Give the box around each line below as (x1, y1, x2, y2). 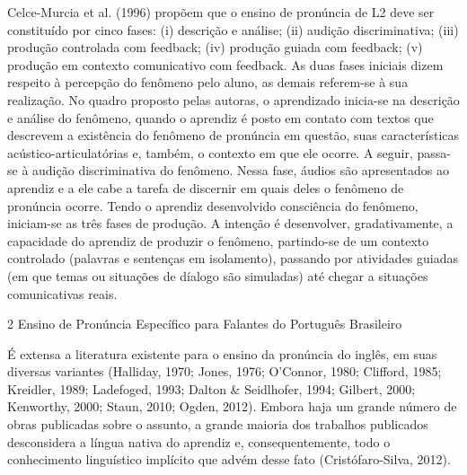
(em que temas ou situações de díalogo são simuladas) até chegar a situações (7, 266, 428, 285)
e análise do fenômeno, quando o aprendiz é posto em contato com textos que (7, 108, 434, 127)
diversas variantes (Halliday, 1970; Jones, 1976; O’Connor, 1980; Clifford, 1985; (7, 362, 442, 381)
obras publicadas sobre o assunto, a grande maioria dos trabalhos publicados (7, 415, 428, 434)
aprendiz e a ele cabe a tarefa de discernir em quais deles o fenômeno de (7, 178, 404, 197)
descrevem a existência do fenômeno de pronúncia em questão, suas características (7, 126, 460, 145)
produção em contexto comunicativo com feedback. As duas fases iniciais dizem (7, 55, 444, 74)
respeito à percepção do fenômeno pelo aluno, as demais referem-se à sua (7, 73, 409, 92)
